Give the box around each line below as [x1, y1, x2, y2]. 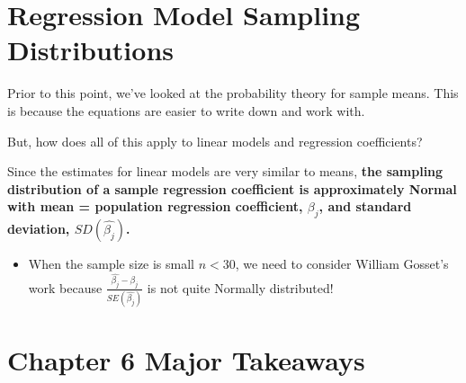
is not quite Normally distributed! [147, 278, 334, 297]
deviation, [7, 219, 70, 238]
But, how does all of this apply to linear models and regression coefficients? [7, 131, 423, 150]
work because [28, 278, 103, 297]
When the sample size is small [28, 254, 195, 273]
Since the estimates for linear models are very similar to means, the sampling [7, 162, 444, 181]
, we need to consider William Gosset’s [235, 254, 449, 273]
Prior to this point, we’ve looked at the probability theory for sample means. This [7, 84, 459, 102]
